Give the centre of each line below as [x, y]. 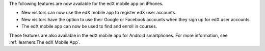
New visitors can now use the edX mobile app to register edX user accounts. [99, 13]
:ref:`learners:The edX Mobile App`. [45, 42]
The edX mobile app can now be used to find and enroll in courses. [89, 26]
